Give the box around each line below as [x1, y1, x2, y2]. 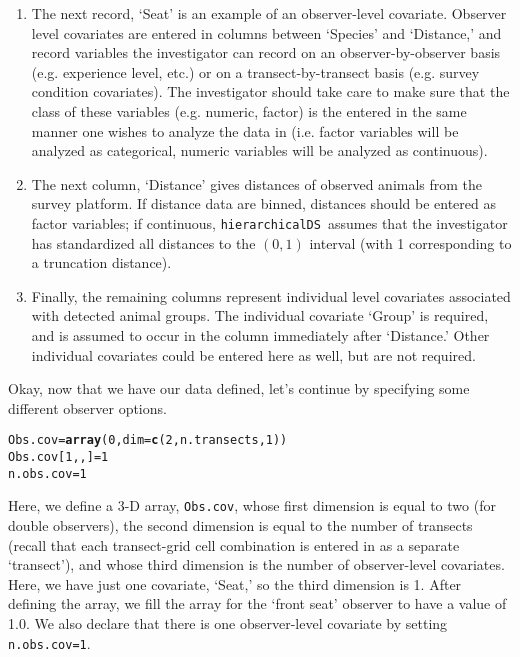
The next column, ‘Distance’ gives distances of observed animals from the [31, 173, 483, 194]
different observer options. [8, 397, 167, 418]
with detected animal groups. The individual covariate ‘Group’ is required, [31, 305, 489, 326]
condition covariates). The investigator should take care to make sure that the [31, 81, 510, 102]
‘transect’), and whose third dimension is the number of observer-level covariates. [8, 554, 505, 575]
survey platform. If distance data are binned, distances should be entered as [31, 193, 496, 214]
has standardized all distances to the [31, 232, 256, 253]
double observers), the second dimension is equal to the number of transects [8, 514, 473, 535]
